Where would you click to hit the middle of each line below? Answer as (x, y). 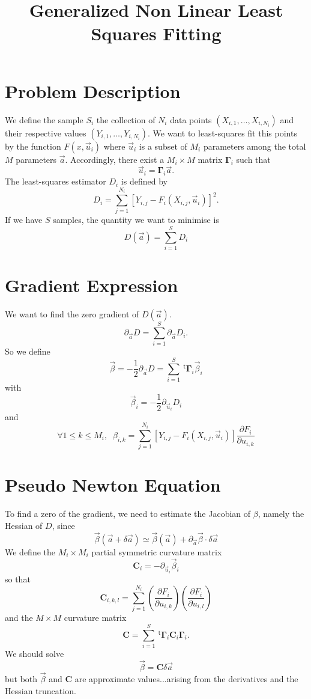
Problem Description (93, 90)
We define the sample (44, 119)
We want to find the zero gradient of (72, 314)
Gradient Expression (92, 285)
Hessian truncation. (41, 690)
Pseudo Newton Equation (113, 485)
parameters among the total (255, 146)
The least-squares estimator (56, 181)
